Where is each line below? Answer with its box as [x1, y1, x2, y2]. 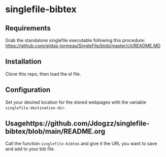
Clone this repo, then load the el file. [5, 71, 81, 77]
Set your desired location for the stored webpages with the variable [5, 99, 146, 105]
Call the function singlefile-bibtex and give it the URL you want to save [5, 141, 157, 147]
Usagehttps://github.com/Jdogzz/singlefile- [5, 119, 150, 128]
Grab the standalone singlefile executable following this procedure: [5, 37, 146, 43]
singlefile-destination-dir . [5, 104, 66, 110]
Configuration [5, 85, 51, 95]
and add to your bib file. [5, 146, 55, 152]
